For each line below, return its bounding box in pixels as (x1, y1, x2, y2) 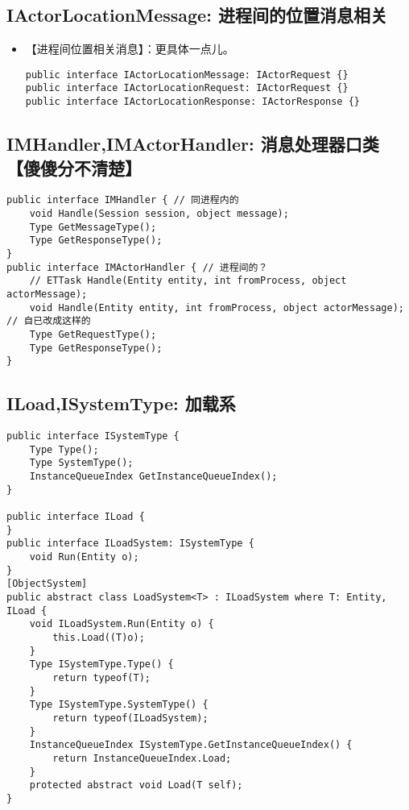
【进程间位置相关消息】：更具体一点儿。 (25, 40, 234, 57)
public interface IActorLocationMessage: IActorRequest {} (25, 69, 349, 81)
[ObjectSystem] (6, 578, 88, 590)
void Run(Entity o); (29, 551, 139, 563)
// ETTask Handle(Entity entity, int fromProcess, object (29, 275, 347, 287)
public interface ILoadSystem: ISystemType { (6, 538, 254, 550)
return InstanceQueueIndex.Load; (52, 752, 232, 764)
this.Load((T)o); (52, 631, 145, 643)
